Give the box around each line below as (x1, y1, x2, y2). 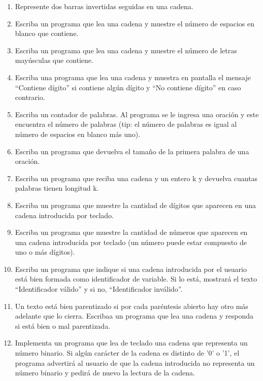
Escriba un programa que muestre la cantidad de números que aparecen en (15, 227, 248, 237)
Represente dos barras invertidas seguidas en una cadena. (15, 1, 193, 11)
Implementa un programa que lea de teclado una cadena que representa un (15, 337, 248, 348)
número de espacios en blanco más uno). (15, 128, 141, 139)
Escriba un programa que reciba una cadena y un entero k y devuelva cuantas (15, 172, 258, 183)
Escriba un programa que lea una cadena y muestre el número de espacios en (15, 18, 255, 28)
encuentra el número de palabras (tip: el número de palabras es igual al (15, 119, 237, 129)
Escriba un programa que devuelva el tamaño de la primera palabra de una (15, 146, 249, 156)
